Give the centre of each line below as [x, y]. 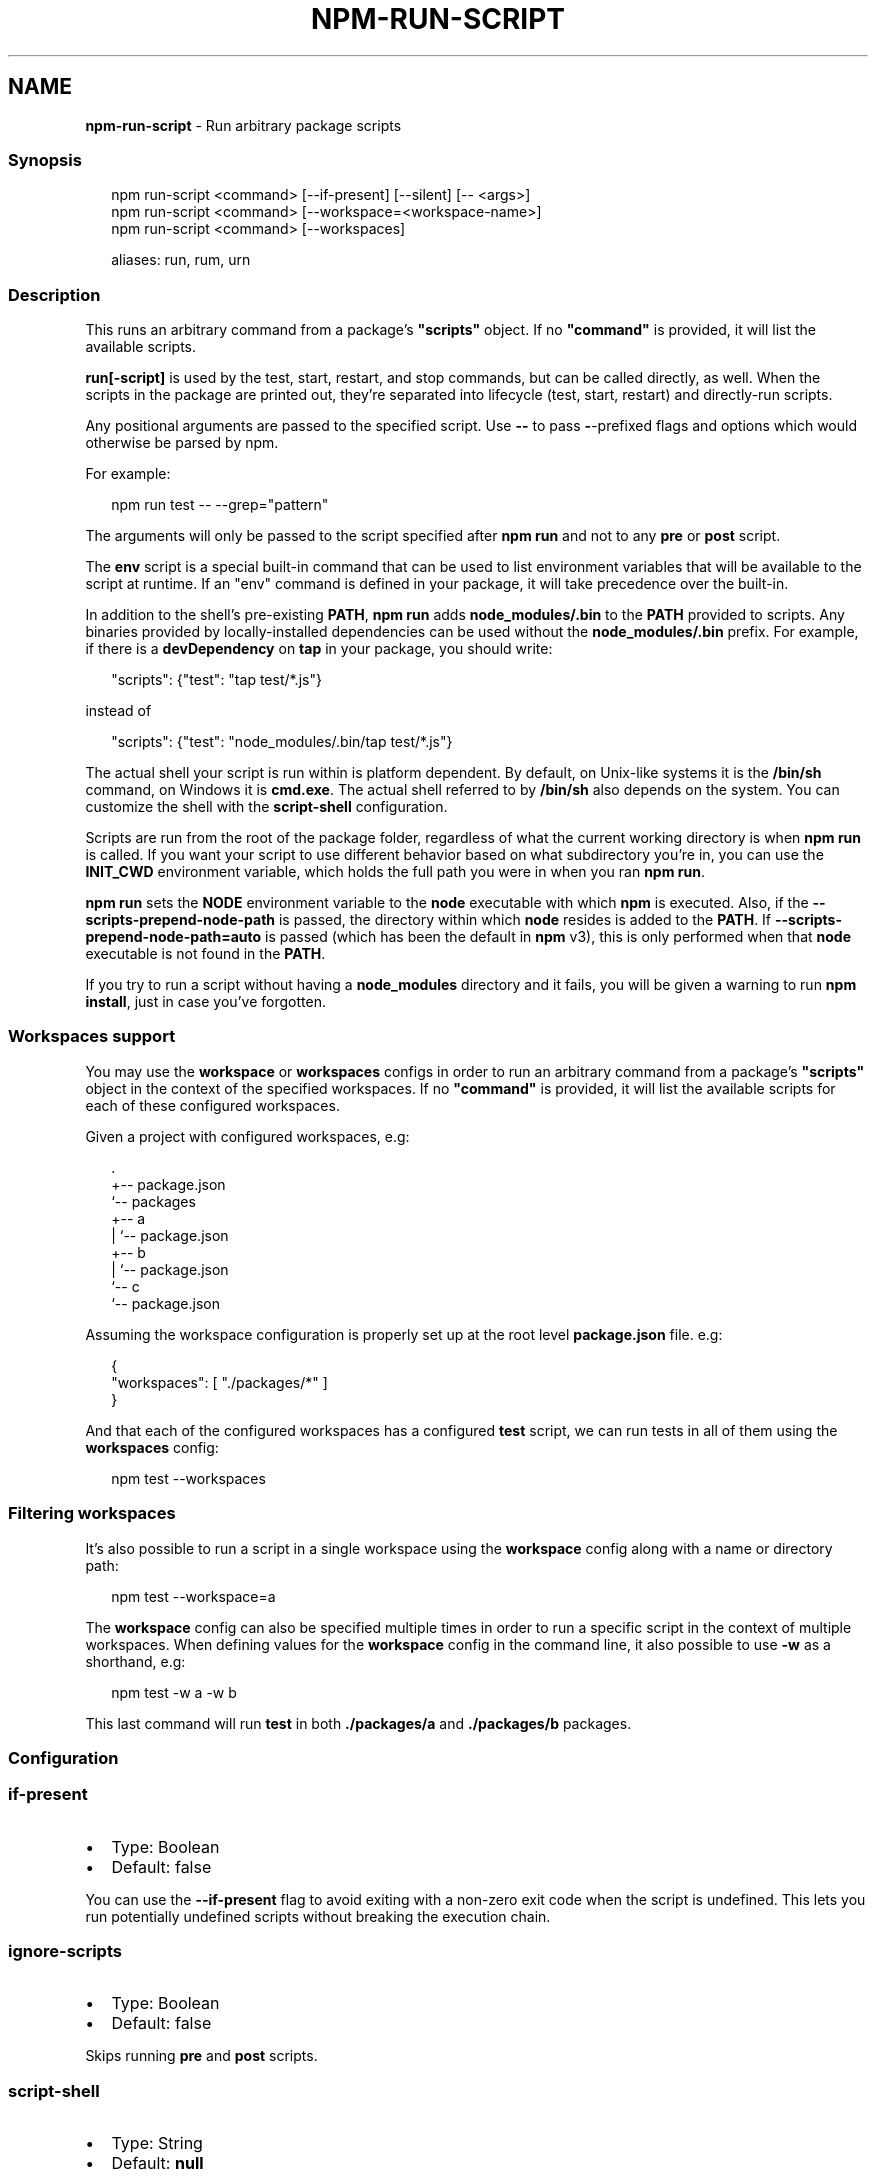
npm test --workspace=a [193, 1596]
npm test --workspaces [188, 1478]
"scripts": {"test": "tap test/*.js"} [216, 680]
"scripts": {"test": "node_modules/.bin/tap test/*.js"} [282, 742]
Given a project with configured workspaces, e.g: [247, 1136]
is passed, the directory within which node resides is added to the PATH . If [525, 920]
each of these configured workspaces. [212, 1105]
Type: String [157, 2143]
